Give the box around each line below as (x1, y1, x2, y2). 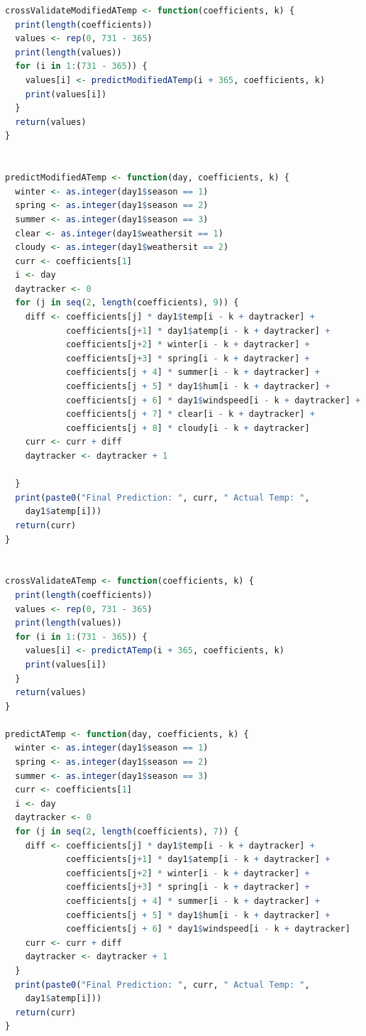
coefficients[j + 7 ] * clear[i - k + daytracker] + (65, 409, 315, 420)
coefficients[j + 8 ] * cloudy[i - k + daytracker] (65, 422, 310, 433)
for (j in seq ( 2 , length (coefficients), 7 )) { (15, 827, 239, 837)
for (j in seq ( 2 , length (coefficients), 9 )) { (15, 298, 239, 308)
